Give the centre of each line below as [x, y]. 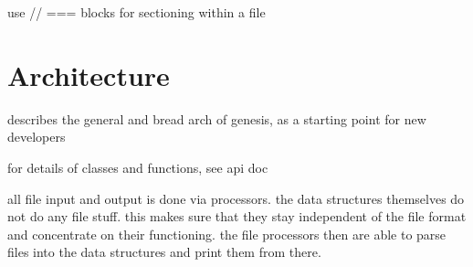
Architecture [89, 75]
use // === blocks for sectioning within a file [137, 12]
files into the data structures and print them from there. [164, 252]
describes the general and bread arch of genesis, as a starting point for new [217, 118]
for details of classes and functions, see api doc [138, 167]
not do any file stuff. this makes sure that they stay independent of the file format [237, 216]
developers [37, 137]
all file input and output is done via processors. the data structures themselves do [236, 198]
